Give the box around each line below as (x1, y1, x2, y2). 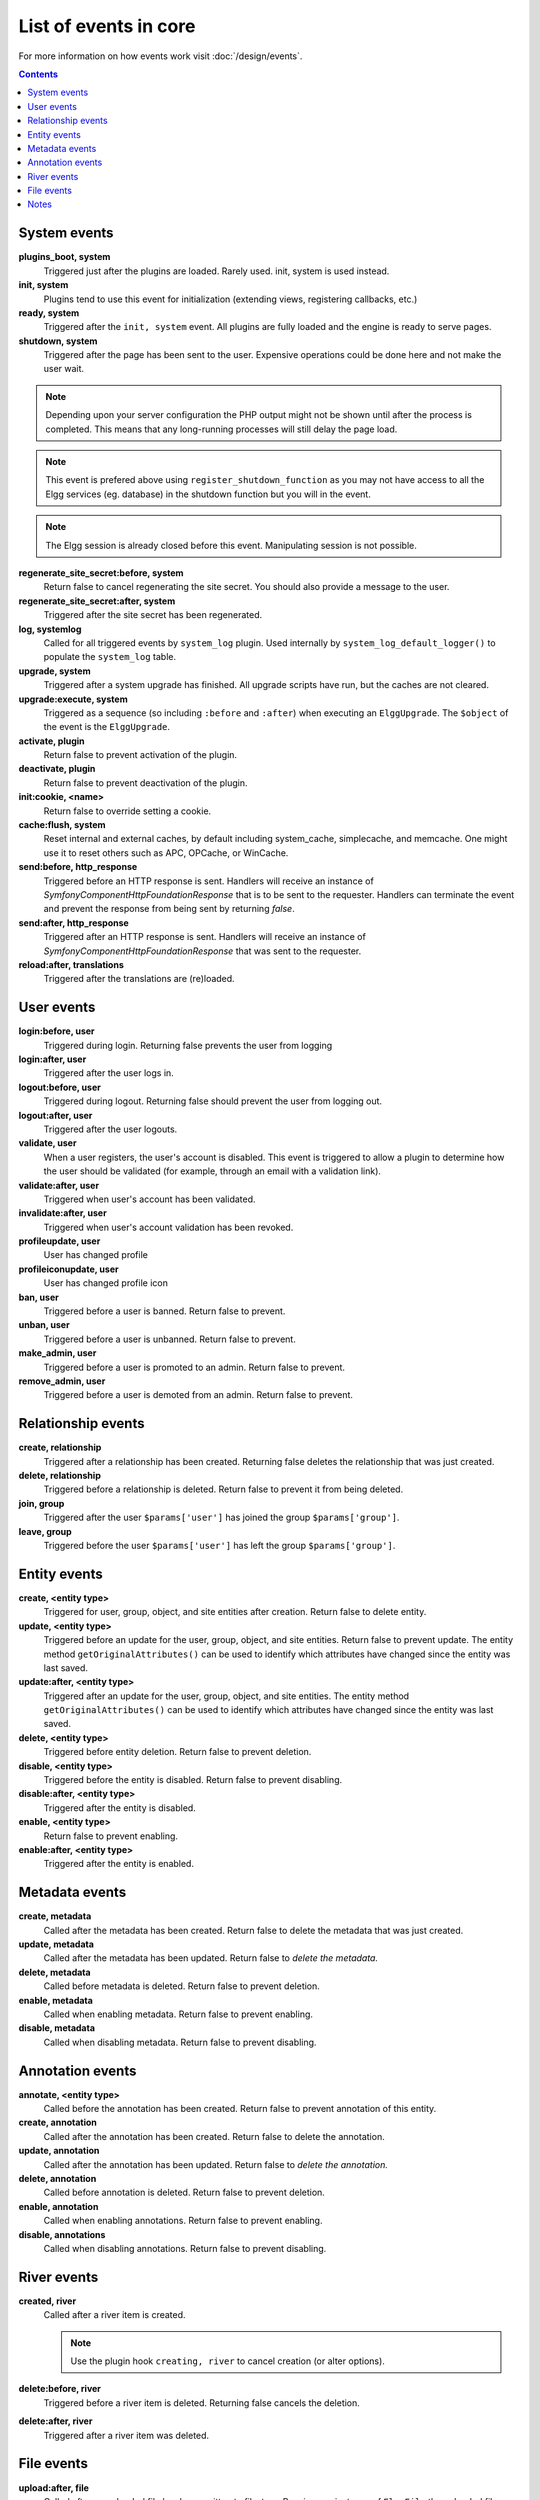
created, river (18, 2295, 77, 2307)
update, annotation (18, 2145, 100, 2157)
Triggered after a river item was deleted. (43, 2429, 210, 2441)
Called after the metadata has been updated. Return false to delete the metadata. (43, 1952, 379, 1964)
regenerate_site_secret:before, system (18, 567, 184, 579)
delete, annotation (18, 2173, 97, 2185)
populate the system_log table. (43, 651, 177, 663)
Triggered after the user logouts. (43, 1123, 178, 1135)
